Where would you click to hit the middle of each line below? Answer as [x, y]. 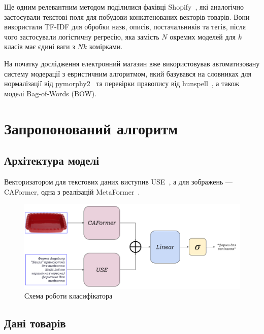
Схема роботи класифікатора [69, 296]
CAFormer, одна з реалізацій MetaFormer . [72, 191]
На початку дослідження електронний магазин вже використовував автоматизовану [132, 63]
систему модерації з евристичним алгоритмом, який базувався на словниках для [128, 73]
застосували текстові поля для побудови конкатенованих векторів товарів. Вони [127, 16]
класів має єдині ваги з [40, 46]
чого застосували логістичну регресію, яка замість [82, 36]
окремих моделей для [203, 36]
